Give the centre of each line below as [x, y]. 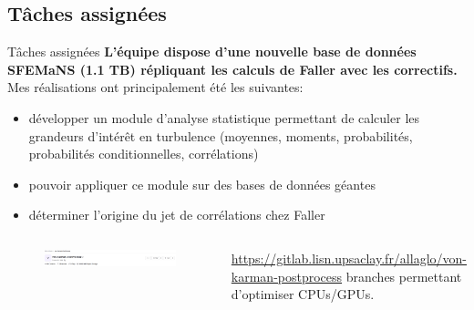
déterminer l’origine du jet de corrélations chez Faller [177, 215]
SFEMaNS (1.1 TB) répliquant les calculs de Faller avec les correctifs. [232, 69]
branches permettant [404, 276]
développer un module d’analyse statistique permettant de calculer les [224, 117]
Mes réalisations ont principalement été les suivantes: [155, 87]
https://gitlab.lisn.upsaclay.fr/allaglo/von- [349, 258]
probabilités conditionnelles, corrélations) [144, 154]
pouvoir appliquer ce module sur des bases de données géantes [202, 184]
